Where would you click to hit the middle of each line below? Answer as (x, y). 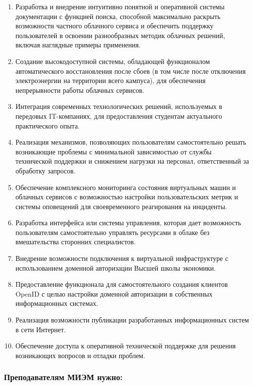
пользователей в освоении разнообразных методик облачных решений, (120, 35)
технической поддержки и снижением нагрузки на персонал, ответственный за (132, 161)
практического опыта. (47, 125)
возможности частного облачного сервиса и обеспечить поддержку (115, 26)
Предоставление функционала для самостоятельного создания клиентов (122, 284)
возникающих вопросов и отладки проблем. (80, 355)
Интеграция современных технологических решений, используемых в (119, 106)
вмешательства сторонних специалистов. (75, 242)
